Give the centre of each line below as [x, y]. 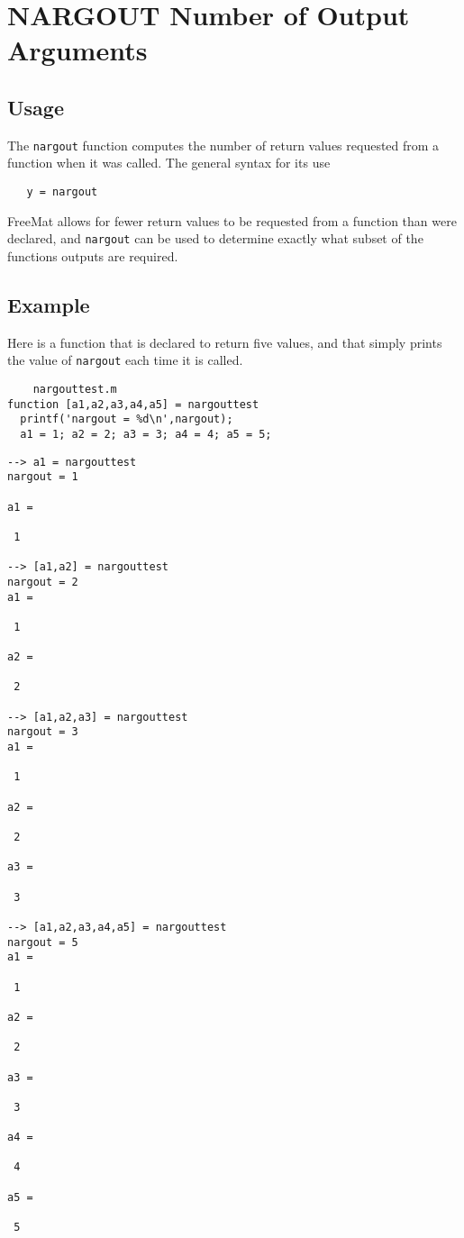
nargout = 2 [43, 582]
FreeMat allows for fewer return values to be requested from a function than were [232, 220]
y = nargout [62, 192]
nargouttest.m [75, 389]
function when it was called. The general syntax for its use [169, 163]
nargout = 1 [43, 477]
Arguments [77, 50]
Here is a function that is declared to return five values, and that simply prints [225, 342]
